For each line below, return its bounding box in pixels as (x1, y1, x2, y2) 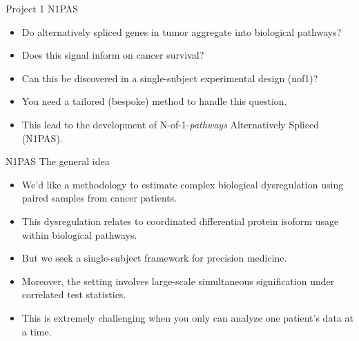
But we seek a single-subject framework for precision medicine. (21, 251, 287, 265)
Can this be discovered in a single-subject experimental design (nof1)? (21, 70, 318, 85)
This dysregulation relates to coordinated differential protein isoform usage (21, 213, 339, 228)
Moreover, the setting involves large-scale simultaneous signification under (21, 273, 335, 288)
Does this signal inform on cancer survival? (21, 48, 204, 62)
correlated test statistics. (21, 287, 126, 302)
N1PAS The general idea (6, 154, 110, 168)
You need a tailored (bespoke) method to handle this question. (21, 94, 287, 108)
